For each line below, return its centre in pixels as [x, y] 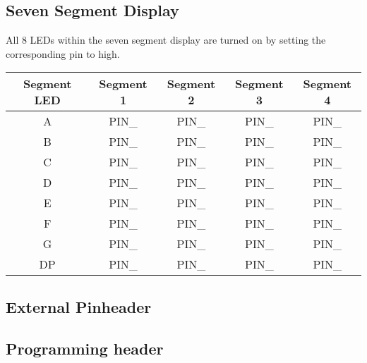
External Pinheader [79, 306]
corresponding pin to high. [63, 53]
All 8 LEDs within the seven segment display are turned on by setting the [166, 40]
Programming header [85, 348]
